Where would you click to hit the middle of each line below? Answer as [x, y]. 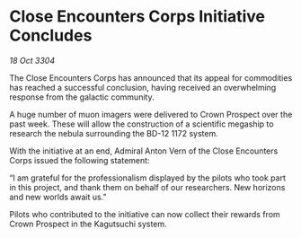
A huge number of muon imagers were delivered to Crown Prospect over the [151, 114]
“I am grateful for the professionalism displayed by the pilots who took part [147, 178]
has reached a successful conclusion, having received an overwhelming [143, 87]
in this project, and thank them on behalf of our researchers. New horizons [147, 187]
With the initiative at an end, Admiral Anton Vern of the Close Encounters [144, 151]
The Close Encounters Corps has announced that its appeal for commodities [151, 77]
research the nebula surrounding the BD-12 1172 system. [114, 133]
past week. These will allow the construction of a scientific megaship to [142, 124]
